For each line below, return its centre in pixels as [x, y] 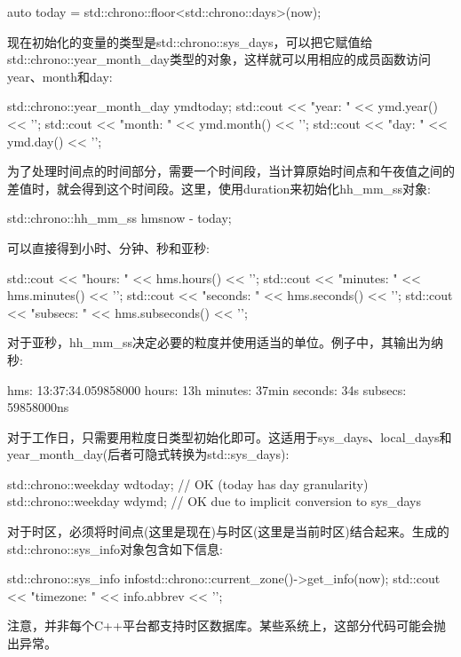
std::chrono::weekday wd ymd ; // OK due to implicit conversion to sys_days [214, 501]
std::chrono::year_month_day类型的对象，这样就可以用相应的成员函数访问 [219, 59]
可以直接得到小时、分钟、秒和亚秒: [108, 247]
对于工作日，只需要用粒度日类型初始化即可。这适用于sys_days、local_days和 [230, 436]
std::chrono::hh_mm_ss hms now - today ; [119, 218]
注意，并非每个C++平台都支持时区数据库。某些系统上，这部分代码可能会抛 [227, 625]
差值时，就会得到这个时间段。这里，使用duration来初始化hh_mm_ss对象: [219, 188]
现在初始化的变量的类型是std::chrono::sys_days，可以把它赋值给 [190, 41]
